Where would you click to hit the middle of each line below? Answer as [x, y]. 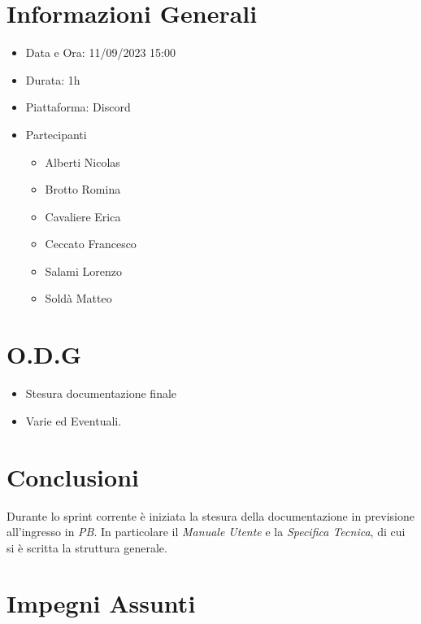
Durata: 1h [53, 79]
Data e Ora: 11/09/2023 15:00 [100, 52]
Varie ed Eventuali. [74, 420]
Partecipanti [56, 134]
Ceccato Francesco [91, 244]
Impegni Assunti [101, 603]
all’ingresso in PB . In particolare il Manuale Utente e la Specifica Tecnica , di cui [206, 532]
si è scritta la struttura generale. [87, 547]
